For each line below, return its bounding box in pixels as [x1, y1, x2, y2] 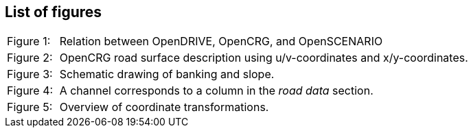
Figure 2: [7, 51, 53, 65]
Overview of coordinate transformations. [59, 100, 269, 114]
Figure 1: [7, 34, 51, 49]
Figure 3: [7, 67, 53, 82]
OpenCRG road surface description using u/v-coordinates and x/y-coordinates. [59, 51, 468, 65]
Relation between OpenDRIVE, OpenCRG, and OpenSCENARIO [59, 34, 383, 49]
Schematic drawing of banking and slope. [59, 67, 275, 82]
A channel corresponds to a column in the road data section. [59, 84, 373, 98]
